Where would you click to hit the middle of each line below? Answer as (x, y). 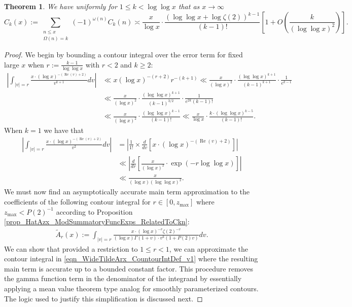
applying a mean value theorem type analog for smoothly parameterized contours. (131, 288)
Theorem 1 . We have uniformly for (61, 6)
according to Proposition (94, 211)
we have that (64, 130)
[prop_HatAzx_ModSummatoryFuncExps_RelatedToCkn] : (97, 221)
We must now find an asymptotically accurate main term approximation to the (127, 192)
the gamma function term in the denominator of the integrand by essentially (123, 278)
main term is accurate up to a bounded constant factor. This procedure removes (129, 268)
